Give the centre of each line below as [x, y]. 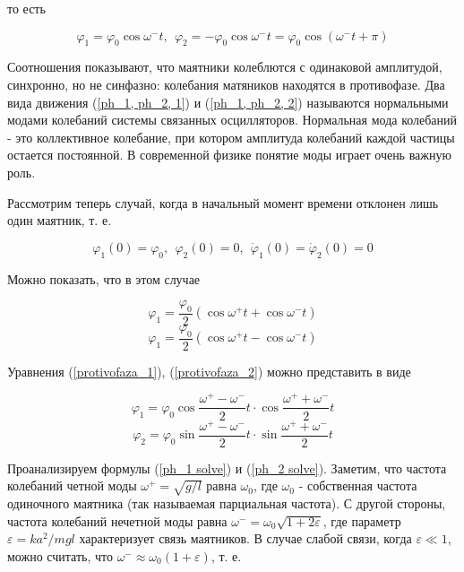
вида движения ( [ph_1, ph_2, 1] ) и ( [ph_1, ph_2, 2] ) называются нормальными [228, 102]
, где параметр [362, 520]
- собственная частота [358, 485]
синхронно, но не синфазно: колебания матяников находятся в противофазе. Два [226, 84]
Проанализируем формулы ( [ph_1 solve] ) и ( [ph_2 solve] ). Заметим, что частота [227, 468]
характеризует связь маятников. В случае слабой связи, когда [245, 538]
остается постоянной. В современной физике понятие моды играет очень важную [229, 155]
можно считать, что [60, 555]
